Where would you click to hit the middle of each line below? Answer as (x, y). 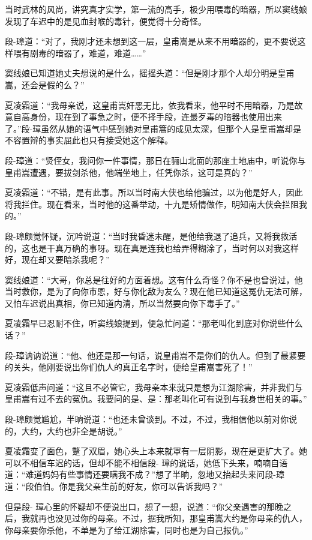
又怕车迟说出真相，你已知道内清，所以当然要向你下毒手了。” (122, 303)
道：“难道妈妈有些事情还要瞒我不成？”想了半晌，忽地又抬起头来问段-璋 (145, 474)
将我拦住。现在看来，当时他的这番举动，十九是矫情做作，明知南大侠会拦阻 (152, 204)
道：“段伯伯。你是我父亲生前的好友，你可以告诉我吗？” (114, 486)
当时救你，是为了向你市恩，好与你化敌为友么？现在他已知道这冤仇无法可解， (156, 291)
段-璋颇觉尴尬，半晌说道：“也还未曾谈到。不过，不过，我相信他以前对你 (147, 419)
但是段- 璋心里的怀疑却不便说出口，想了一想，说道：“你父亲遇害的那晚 (144, 506)
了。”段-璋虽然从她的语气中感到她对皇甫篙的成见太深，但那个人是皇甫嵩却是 (153, 128)
